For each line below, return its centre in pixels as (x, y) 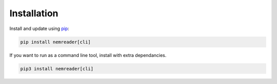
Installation (34, 13)
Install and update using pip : (39, 29)
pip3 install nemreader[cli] (57, 68)
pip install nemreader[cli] (55, 42)
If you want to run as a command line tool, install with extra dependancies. (88, 55)
